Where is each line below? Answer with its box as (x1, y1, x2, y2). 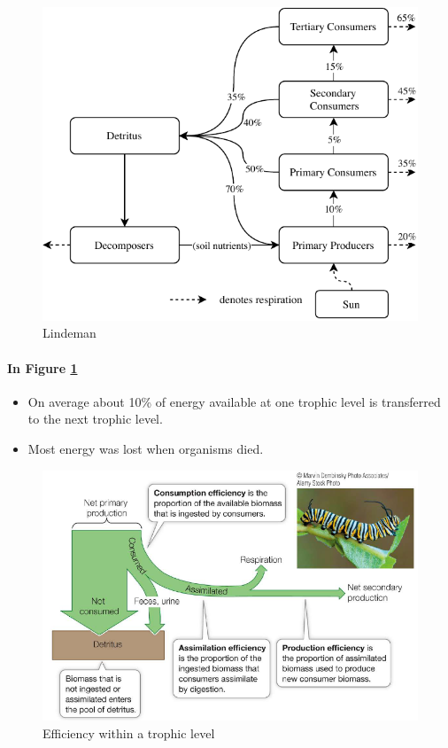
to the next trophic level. (27, 409, 163, 428)
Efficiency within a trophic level (42, 723, 215, 742)
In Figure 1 (7, 358, 78, 377)
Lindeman (42, 323, 97, 342)
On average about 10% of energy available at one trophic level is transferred (27, 392, 441, 410)
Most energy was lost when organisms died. (27, 440, 264, 458)
